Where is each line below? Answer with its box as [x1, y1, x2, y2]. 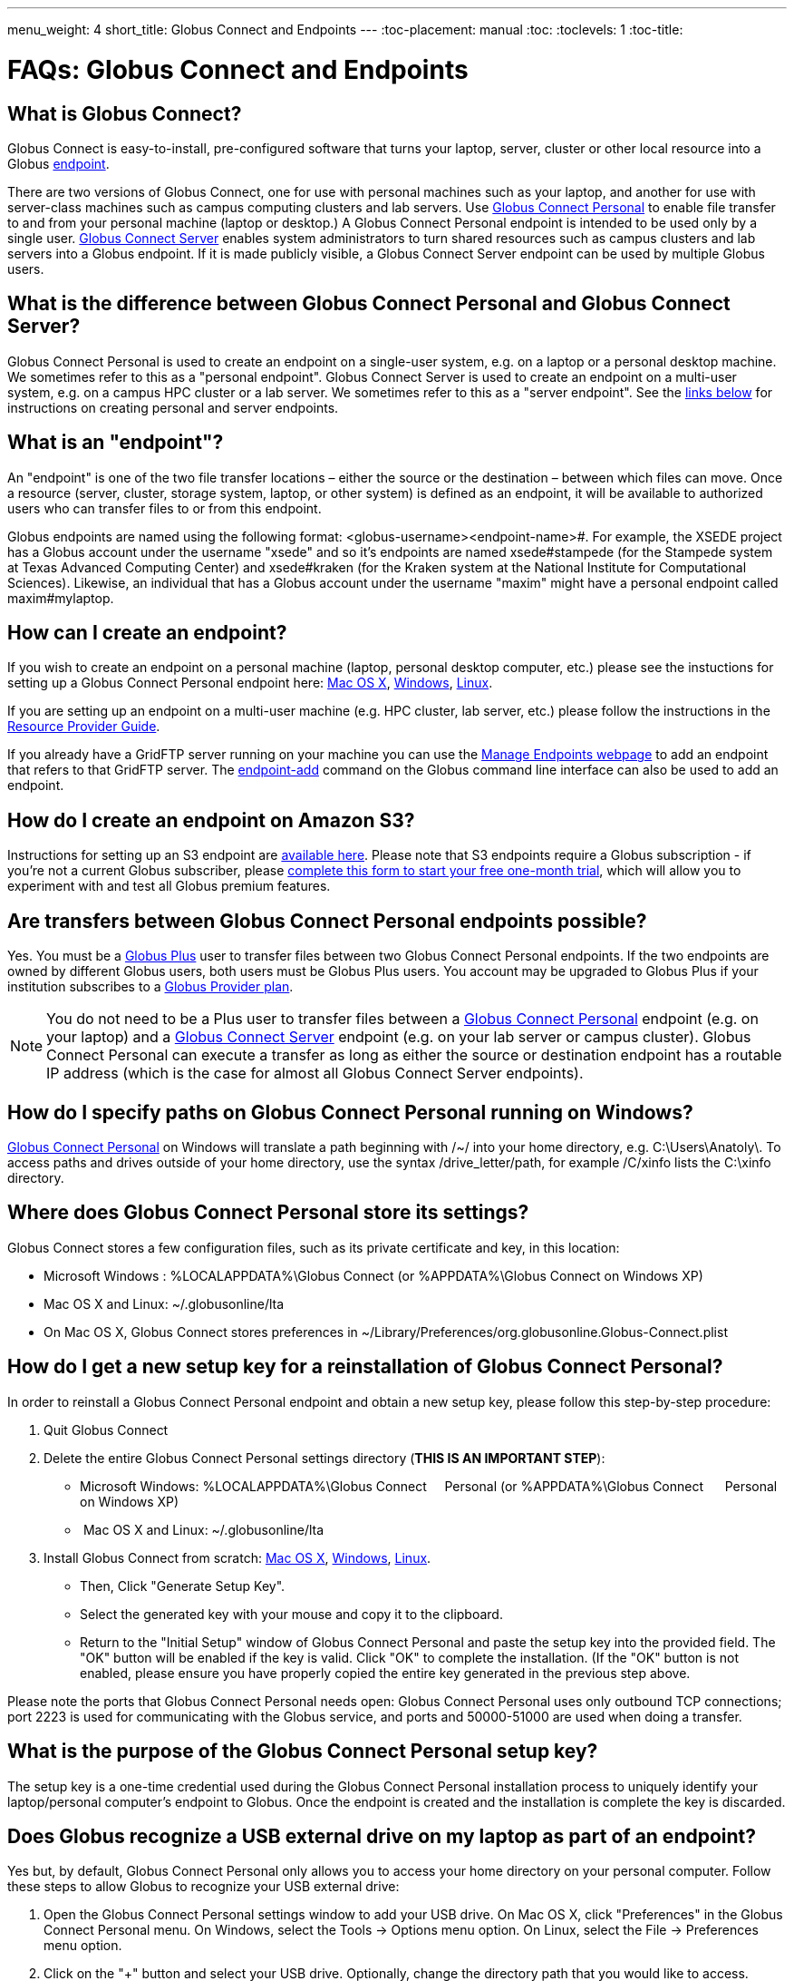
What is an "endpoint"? [7, 431, 224, 454]
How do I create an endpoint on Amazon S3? [7, 808, 415, 832]
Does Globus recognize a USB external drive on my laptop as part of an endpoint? [7, 1824, 757, 1848]
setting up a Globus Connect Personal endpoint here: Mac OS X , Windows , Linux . [7, 675, 493, 691]
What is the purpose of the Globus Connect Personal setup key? [7, 1740, 598, 1763]
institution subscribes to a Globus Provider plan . [7, 979, 294, 995]
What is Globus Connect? [7, 102, 242, 125]
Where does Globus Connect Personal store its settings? [7, 1201, 529, 1225]
